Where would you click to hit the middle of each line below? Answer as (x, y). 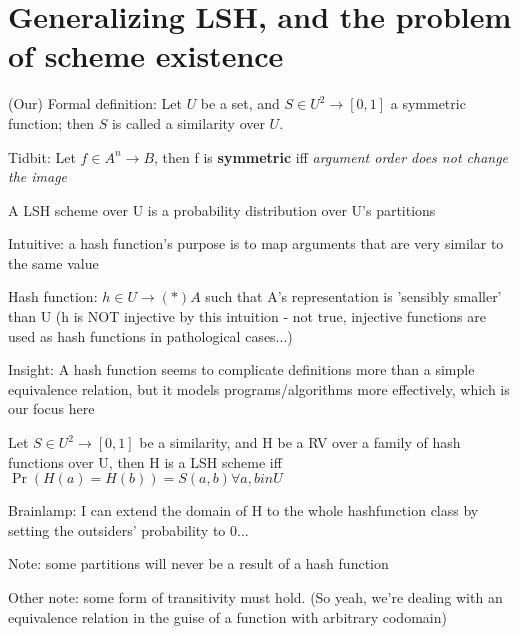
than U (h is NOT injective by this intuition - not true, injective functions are (247, 316)
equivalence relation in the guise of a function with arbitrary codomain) (227, 616)
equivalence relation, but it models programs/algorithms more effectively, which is (259, 388)
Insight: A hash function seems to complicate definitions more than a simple (241, 369)
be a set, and (240, 103)
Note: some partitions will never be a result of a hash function (198, 563)
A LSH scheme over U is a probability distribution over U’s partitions (222, 209)
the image (38, 176)
